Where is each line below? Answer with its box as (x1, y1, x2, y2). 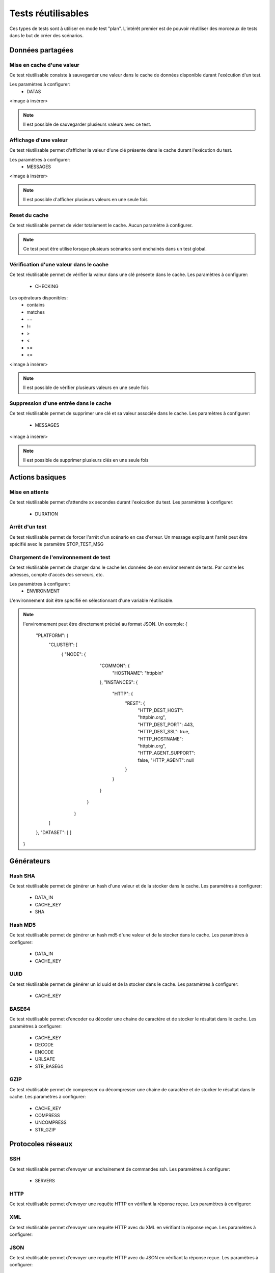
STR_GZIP (35, 1126, 56, 1132)
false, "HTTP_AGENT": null (137, 757, 194, 763)
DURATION (35, 511, 59, 517)
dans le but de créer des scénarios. (9, 32, 84, 38)
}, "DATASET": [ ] (36, 829, 72, 835)
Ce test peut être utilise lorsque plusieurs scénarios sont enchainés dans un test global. (23, 246, 207, 252)
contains (26, 302, 45, 308)
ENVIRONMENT (26, 588, 60, 594)
